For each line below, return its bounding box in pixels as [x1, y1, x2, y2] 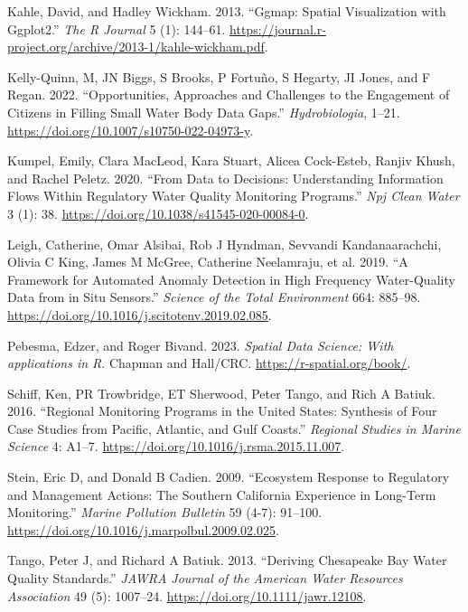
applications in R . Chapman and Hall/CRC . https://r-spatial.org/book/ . [7, 353, 411, 372]
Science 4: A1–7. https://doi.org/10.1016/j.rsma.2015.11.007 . [7, 437, 345, 456]
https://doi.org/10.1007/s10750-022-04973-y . [7, 120, 254, 139]
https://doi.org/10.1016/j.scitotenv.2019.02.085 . [7, 305, 272, 324]
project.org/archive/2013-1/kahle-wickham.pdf [7, 37, 265, 56]
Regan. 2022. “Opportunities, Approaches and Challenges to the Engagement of [7, 85, 450, 104]
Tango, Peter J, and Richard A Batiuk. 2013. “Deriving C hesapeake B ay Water [7, 551, 447, 570]
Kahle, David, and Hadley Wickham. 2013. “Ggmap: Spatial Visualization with [7, 2, 446, 20]
